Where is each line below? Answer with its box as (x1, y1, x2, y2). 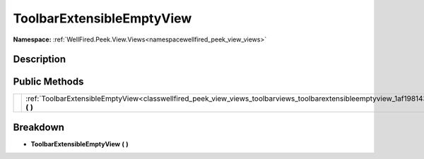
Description (13, 53, 66, 65)
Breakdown (13, 121, 65, 133)
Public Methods (13, 76, 84, 88)
